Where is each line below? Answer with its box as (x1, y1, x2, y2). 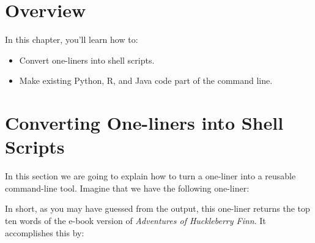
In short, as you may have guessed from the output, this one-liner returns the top (5, 202, 310, 215)
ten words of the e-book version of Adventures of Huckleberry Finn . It (5, 214, 266, 226)
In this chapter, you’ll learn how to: (5, 33, 138, 46)
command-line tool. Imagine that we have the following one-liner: (5, 181, 250, 194)
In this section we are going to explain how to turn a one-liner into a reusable (5, 170, 296, 182)
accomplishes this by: (5, 226, 84, 239)
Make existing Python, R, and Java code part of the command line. (19, 74, 273, 87)
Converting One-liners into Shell (5, 110, 284, 135)
